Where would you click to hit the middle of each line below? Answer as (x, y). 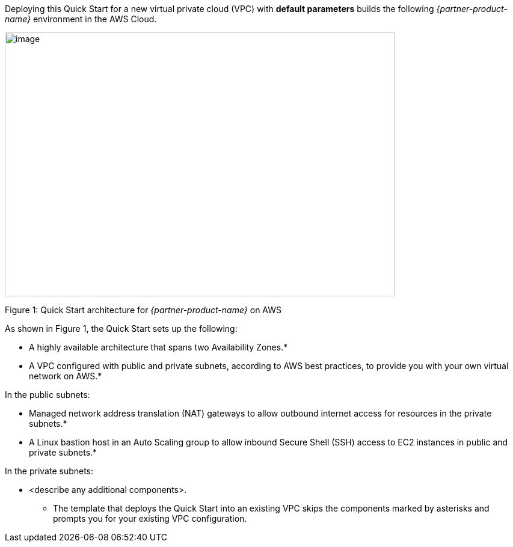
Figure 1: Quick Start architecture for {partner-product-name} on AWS (143, 310)
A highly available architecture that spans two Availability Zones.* (158, 347)
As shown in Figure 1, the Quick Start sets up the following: (121, 329)
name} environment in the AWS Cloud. (81, 19)
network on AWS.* (66, 376)
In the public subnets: (48, 395)
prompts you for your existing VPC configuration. (150, 518)
